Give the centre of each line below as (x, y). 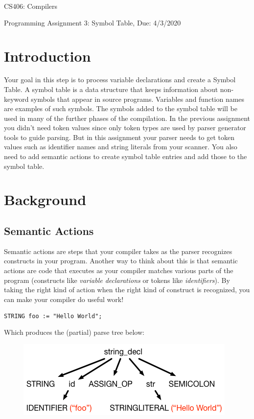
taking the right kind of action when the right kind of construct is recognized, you (127, 290)
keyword (16, 99)
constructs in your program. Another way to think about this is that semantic (121, 261)
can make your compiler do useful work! (64, 299)
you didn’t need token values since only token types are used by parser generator (125, 128)
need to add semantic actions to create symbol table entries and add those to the (126, 156)
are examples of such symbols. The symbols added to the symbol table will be (121, 108)
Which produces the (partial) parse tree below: (74, 332)
